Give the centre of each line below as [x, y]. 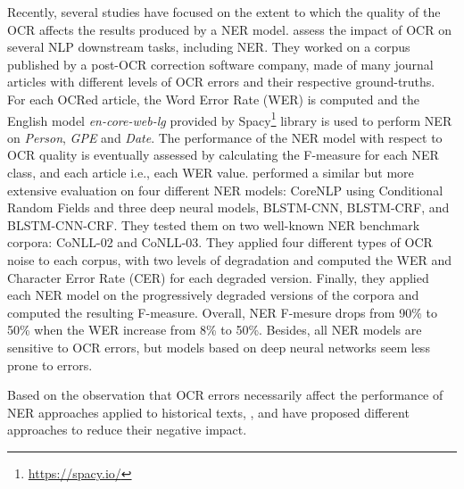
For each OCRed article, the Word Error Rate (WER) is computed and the [213, 99]
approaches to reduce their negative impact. [127, 430]
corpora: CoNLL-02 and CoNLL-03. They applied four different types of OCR [220, 242]
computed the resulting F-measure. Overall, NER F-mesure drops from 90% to [222, 312]
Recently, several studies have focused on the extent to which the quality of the [224, 12]
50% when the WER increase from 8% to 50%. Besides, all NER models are [215, 330]
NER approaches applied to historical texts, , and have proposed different [208, 412]
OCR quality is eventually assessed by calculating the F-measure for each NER [223, 155]
